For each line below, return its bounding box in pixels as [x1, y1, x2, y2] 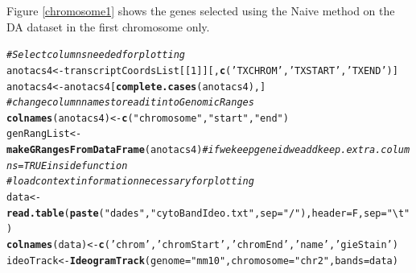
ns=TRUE [6, 159, 47, 172]
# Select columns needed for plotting [6, 49, 185, 61]
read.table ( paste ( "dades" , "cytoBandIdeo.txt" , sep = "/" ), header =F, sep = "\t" [6, 207, 410, 219]
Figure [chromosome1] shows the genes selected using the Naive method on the [6, 2, 395, 19]
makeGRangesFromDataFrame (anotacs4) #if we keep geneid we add [6, 144, 318, 156]
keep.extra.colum [317, 144, 410, 156]
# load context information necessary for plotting [6, 176, 254, 188]
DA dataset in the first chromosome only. [6, 18, 210, 35]
